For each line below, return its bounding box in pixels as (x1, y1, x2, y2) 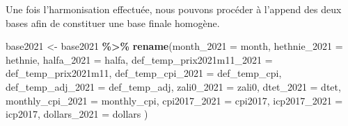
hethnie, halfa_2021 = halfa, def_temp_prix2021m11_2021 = (6, 52, 273, 66)
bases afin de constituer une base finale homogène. (6, 15, 220, 30)
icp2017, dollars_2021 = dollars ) (6, 107, 148, 121)
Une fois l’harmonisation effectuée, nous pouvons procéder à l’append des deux (6, 2, 342, 16)
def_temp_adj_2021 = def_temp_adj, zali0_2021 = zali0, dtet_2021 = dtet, (6, 79, 341, 93)
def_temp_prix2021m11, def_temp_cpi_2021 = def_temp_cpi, (6, 66, 282, 80)
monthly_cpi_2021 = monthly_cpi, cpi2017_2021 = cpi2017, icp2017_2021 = (6, 93, 343, 107)
